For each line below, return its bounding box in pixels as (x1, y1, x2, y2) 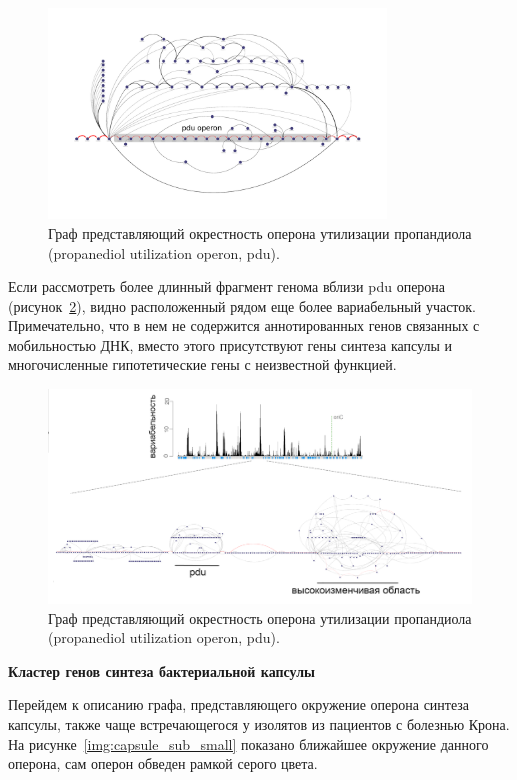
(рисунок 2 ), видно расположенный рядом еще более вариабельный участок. (8, 295, 476, 316)
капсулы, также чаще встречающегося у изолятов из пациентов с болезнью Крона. (8, 713, 510, 734)
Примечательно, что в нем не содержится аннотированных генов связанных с (8, 315, 480, 336)
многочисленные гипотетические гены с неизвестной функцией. (8, 354, 397, 375)
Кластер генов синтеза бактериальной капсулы (8, 660, 315, 681)
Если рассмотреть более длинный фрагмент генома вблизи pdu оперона (8, 276, 446, 297)
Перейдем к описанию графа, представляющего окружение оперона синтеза (8, 694, 470, 715)
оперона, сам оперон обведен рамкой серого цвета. (8, 753, 318, 774)
